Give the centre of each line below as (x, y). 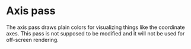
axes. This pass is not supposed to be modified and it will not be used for (95, 33)
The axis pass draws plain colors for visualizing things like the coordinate (95, 27)
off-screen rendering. (33, 40)
